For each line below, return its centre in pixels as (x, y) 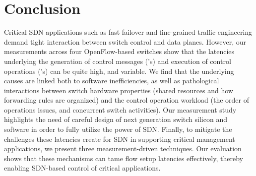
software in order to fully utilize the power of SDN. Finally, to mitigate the (118, 129)
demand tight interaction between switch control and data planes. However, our (125, 41)
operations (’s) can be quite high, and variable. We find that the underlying (119, 71)
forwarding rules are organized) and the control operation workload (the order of (127, 100)
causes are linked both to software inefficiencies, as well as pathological (112, 81)
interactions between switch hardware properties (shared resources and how (119, 90)
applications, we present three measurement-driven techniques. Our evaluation (123, 148)
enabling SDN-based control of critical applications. (82, 168)
